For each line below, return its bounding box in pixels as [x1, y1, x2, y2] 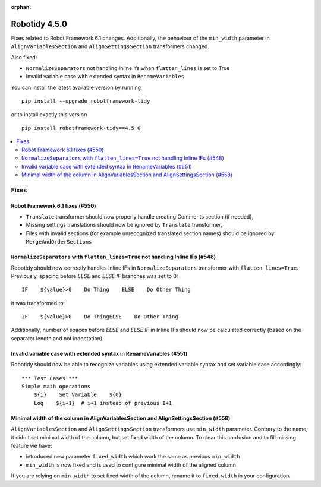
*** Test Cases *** [21, 375, 78, 381]
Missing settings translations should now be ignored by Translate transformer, [26, 222, 222, 229]
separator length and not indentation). [11, 334, 104, 341]
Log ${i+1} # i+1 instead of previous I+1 [33, 400, 172, 406]
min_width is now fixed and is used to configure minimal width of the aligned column [26, 461, 237, 469]
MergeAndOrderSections [26, 238, 92, 245]
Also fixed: [11, 53, 37, 61]
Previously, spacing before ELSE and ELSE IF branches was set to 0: [11, 272, 178, 279]
